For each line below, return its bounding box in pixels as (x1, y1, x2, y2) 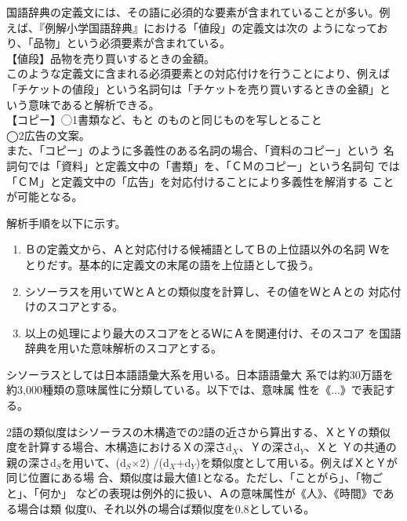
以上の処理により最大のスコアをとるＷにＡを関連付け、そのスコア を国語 (24, 324, 402, 341)
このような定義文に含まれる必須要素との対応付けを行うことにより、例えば (6, 65, 391, 82)
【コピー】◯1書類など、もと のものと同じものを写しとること (6, 111, 322, 128)
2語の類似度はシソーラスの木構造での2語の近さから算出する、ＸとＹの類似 (6, 423, 391, 439)
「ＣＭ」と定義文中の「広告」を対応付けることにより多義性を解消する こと (6, 173, 394, 189)
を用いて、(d (61, 454, 126, 470)
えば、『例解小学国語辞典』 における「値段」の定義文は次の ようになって (6, 19, 377, 35)
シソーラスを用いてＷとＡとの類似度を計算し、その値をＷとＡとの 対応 (24, 282, 391, 299)
